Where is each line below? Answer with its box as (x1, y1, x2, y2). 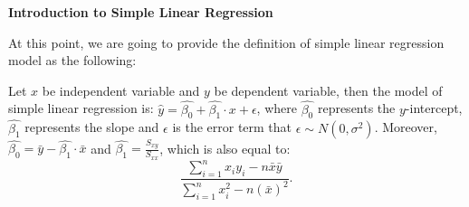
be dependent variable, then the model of (214, 80, 443, 99)
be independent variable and (42, 80, 200, 99)
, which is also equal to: (159, 138, 291, 157)
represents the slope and (24, 118, 159, 136)
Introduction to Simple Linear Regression (8, 3, 273, 21)
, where (256, 99, 297, 118)
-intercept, (405, 99, 463, 118)
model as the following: (8, 51, 137, 70)
